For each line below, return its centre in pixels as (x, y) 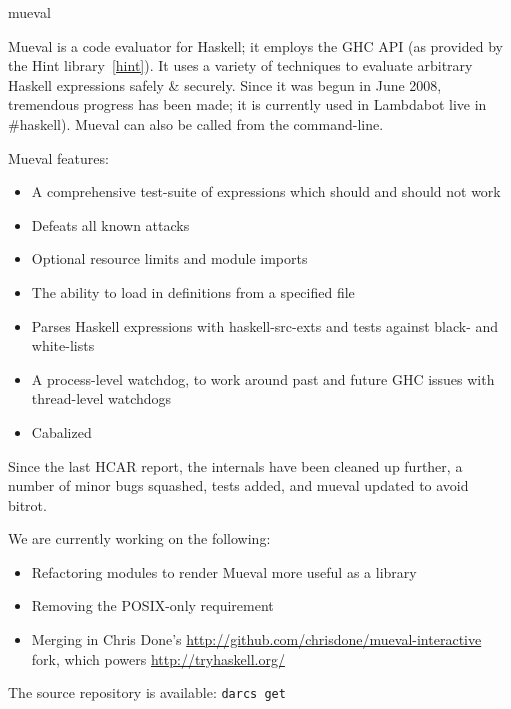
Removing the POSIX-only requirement (152, 605)
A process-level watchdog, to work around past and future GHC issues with (263, 378)
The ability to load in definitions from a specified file (193, 291)
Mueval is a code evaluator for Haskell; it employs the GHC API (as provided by (255, 45)
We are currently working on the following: (139, 538)
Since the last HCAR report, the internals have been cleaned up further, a (235, 465)
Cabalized (61, 431)
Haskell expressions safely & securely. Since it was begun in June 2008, (225, 84)
